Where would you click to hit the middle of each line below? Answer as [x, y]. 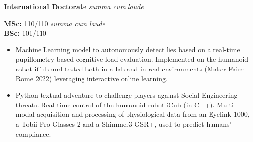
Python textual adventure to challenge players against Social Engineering [126, 95]
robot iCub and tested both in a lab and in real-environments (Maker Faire [129, 68]
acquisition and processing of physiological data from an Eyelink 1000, [143, 114]
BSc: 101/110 [25, 33]
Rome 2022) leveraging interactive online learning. [91, 78]
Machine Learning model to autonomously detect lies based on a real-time [128, 49]
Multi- [226, 104]
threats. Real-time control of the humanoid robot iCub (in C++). [115, 104]
